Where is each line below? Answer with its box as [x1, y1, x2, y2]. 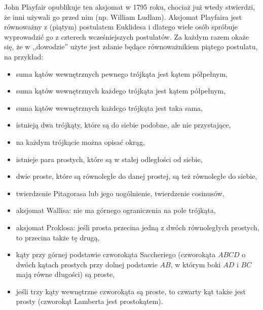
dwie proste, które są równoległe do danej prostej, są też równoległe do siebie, [16, 171, 257, 181]
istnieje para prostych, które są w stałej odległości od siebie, [16, 153, 203, 164]
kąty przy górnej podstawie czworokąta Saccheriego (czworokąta [16, 249, 216, 260]
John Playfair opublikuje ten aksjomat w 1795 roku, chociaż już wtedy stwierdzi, [4, 2, 255, 12]
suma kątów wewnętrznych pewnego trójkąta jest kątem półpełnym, [16, 68, 228, 79]
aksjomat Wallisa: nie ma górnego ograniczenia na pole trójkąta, [16, 205, 216, 215]
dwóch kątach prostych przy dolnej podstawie [16, 259, 158, 269]
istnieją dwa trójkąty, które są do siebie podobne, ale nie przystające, [16, 119, 231, 130]
